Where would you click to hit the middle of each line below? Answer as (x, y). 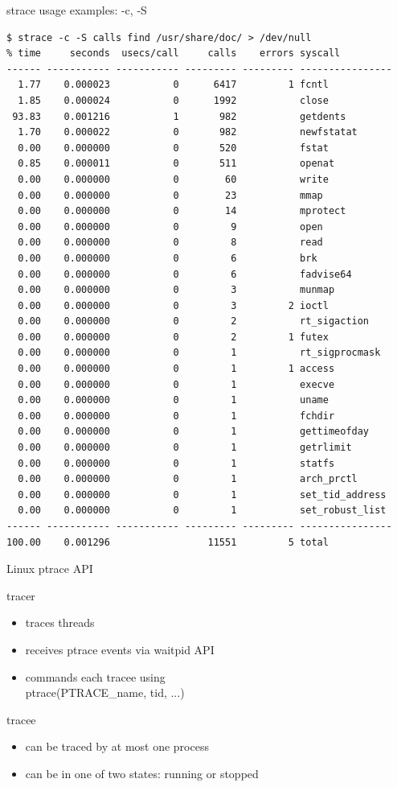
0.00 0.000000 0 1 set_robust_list (202, 511)
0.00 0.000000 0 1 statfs (176, 463)
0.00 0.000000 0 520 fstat (173, 148)
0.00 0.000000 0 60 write (173, 179)
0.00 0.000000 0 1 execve (176, 384)
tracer (21, 595)
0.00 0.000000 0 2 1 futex (173, 337)
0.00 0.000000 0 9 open (170, 227)
